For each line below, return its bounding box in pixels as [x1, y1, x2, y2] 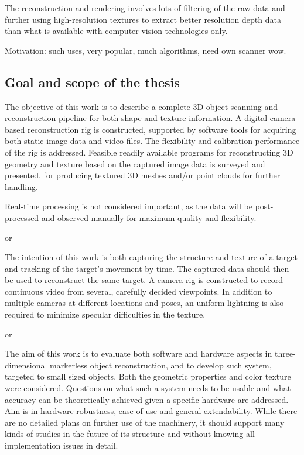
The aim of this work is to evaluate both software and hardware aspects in [5, 347, 272, 360]
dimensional [5, 359, 47, 371]
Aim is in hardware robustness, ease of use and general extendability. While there [5, 405, 298, 417]
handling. [5, 180, 38, 192]
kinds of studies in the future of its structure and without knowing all [5, 428, 255, 440]
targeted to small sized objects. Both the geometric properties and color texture [5, 370, 291, 382]
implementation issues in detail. [5, 439, 118, 451]
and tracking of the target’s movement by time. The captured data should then [5, 262, 289, 274]
